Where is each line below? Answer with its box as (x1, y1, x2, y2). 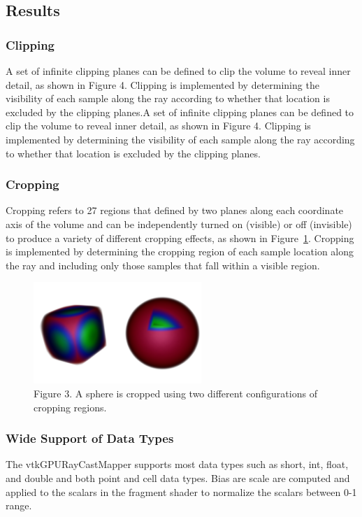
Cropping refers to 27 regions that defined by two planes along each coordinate (6, 203, 344, 218)
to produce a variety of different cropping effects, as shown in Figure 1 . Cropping (6, 230, 354, 245)
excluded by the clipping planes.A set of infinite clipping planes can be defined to (6, 104, 354, 119)
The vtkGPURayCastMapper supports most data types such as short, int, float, (6, 457, 349, 472)
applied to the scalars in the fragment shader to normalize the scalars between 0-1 (6, 484, 357, 499)
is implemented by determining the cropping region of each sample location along (6, 244, 354, 259)
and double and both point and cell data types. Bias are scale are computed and (6, 471, 350, 486)
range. (6, 498, 32, 513)
